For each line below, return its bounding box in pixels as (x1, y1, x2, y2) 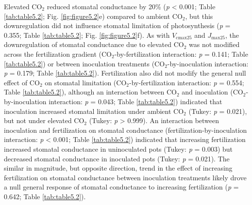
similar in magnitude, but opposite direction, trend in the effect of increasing (4, 163, 233, 173)
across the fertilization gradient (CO (4, 48, 112, 59)
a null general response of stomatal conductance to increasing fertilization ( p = (4, 182, 239, 192)
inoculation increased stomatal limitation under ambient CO (4, 106, 184, 116)
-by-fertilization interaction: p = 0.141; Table (114, 48, 248, 59)
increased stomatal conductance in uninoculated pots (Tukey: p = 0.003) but (4, 143, 233, 154)
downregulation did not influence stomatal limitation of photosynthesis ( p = (4, 20, 231, 31)
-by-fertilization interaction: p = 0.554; (129, 77, 244, 87)
